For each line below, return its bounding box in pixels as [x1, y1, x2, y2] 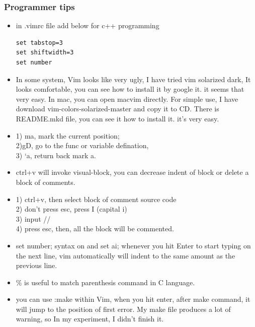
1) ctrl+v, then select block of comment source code [16, 193, 177, 204]
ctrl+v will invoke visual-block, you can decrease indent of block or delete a [16, 167, 249, 177]
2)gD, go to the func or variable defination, [16, 140, 149, 151]
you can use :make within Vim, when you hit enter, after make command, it [16, 294, 250, 304]
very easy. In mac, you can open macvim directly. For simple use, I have [16, 93, 238, 104]
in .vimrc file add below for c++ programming [16, 20, 159, 31]
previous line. [16, 260, 57, 271]
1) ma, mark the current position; [16, 130, 120, 141]
